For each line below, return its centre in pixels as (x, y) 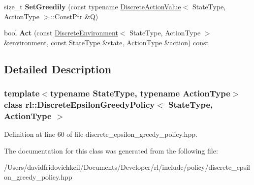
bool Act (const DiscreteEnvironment (61, 33)
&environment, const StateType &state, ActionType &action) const (106, 42)
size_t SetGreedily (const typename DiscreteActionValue (93, 6)
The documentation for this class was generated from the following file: (111, 150)
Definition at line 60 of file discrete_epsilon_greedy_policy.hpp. (101, 134)
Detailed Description (58, 69)
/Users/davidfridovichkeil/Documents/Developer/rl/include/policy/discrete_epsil (127, 167)
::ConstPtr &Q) (75, 16)
